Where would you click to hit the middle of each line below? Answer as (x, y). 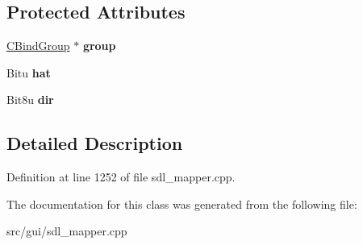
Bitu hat (29, 72)
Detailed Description (95, 143)
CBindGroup (38, 46)
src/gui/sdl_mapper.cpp (67, 231)
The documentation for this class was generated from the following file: (182, 203)
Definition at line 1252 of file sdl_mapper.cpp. (121, 177)
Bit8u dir (30, 100)
